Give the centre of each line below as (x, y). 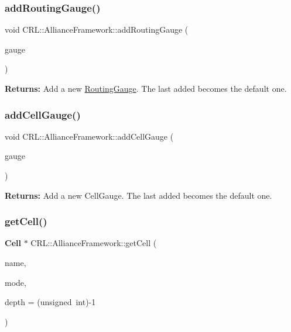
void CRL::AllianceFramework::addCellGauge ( (89, 136)
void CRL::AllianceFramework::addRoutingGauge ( (97, 30)
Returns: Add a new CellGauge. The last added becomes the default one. (138, 195)
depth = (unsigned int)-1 (50, 302)
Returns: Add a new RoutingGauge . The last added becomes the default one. (146, 88)
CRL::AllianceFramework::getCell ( (94, 243)
